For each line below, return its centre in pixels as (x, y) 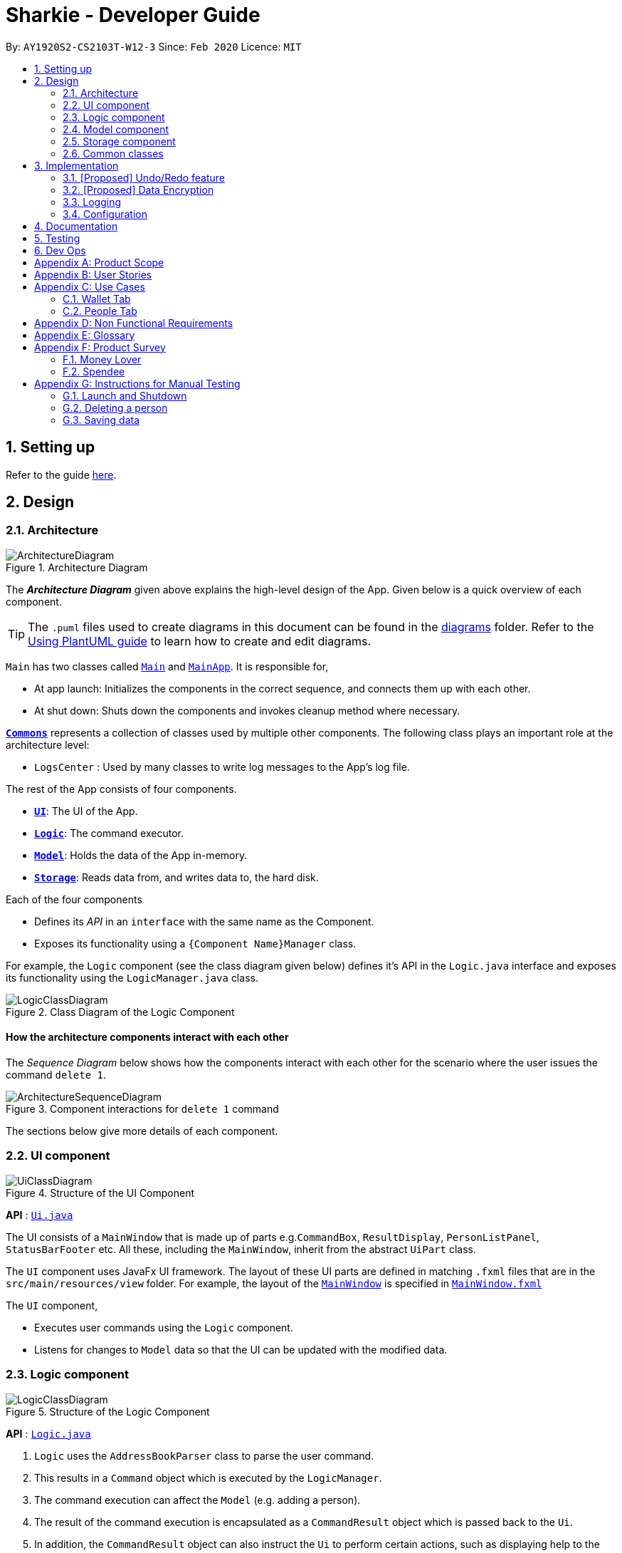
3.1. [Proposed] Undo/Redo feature (144, 177)
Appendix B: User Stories (93, 274)
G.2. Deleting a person (115, 407)
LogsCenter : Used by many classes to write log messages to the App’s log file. (222, 767)
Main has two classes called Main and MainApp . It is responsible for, (167, 666)
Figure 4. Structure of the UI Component (100, 1193)
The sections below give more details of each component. (142, 1131)
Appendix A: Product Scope (99, 262)
